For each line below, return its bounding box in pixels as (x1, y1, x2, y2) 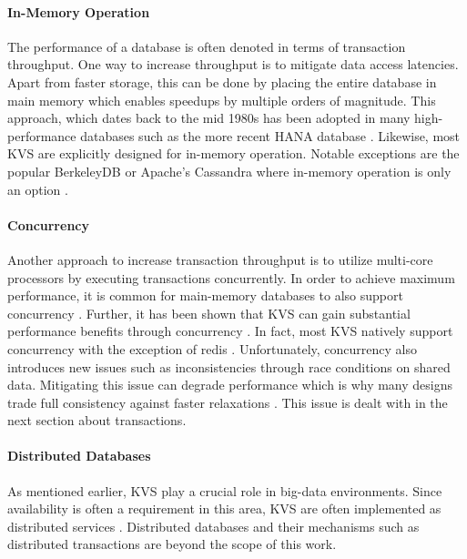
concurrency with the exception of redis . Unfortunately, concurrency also (7, 339, 417, 358)
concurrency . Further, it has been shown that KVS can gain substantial (7, 303, 411, 322)
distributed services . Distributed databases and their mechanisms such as (7, 516, 420, 535)
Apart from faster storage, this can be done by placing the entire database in (7, 72, 437, 91)
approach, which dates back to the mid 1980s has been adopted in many (7, 108, 411, 127)
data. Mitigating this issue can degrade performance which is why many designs (7, 375, 453, 394)
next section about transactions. (7, 411, 187, 430)
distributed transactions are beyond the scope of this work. (7, 534, 337, 554)
